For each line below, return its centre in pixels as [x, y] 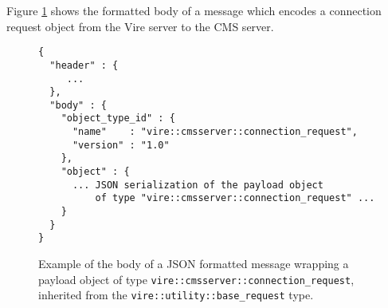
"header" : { [84, 65]
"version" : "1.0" [121, 145]
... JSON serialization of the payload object [198, 185]
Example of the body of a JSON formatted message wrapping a [194, 264]
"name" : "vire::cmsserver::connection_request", [215, 132]
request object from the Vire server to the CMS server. [140, 26]
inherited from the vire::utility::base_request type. [176, 295]
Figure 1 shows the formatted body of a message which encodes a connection [194, 10]
